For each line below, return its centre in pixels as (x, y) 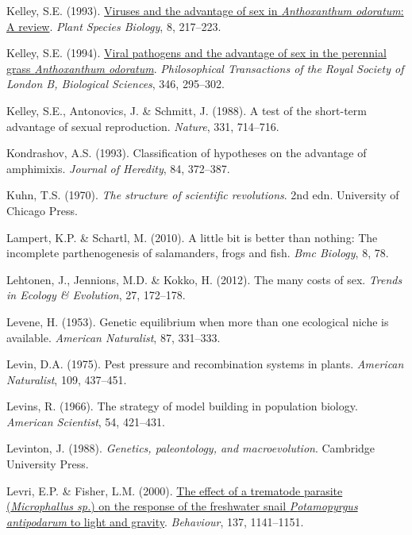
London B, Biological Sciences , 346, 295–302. (116, 84)
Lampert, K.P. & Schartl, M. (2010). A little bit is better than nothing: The (192, 237)
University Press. (48, 464)
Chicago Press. (42, 210)
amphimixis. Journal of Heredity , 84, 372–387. (118, 168)
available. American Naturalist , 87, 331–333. (114, 337)
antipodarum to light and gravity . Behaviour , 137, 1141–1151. (155, 521)
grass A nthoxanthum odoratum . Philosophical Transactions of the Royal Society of (205, 68)
